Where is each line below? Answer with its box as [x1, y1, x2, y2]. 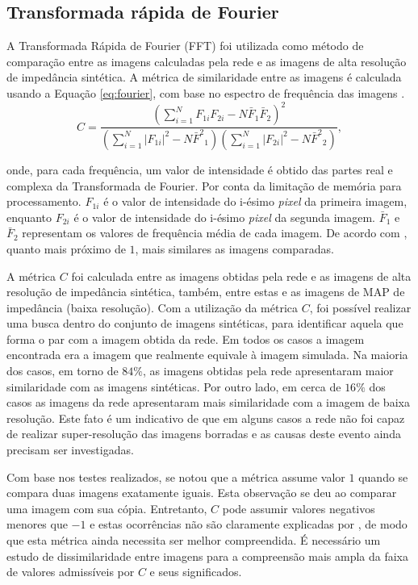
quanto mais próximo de [6, 240, 126, 257]
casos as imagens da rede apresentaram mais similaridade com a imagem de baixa [6, 394, 410, 411]
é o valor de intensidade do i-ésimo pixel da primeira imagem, [103, 193, 408, 210]
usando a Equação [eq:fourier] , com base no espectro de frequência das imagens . [6, 84, 405, 101]
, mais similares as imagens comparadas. [135, 240, 334, 257]
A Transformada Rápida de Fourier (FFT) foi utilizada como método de [6, 37, 364, 54]
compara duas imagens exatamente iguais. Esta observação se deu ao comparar [6, 484, 397, 501]
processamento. [6, 193, 82, 210]
